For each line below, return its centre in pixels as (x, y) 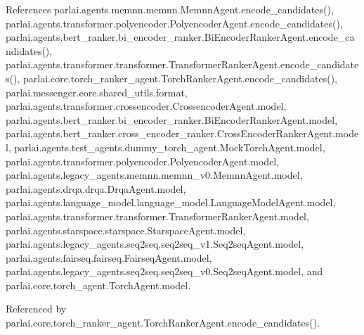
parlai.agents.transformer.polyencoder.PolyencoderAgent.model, (143, 161)
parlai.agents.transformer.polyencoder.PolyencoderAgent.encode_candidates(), (174, 23)
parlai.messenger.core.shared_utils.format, (97, 92)
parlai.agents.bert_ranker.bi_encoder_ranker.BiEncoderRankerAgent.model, (172, 119)
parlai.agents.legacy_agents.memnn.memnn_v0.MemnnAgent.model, (154, 175)
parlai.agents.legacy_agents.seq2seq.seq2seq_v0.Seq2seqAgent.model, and (164, 271)
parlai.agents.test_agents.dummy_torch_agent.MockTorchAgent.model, (170, 147)
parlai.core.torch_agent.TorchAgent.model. (98, 285)
